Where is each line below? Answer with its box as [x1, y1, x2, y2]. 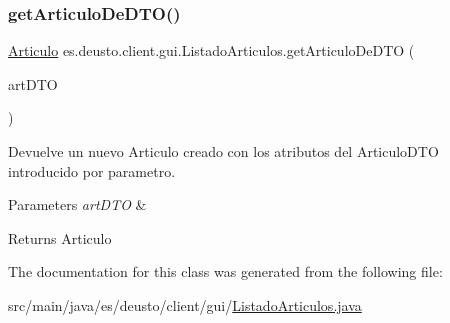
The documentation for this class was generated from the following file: [8, 261, 443, 282]
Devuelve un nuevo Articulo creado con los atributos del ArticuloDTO [8, 141, 439, 161]
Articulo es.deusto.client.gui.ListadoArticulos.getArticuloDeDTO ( [8, 40, 415, 61]
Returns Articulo [8, 227, 112, 248]
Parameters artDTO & [8, 194, 147, 215]
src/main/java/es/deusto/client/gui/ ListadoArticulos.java [8, 294, 362, 315]
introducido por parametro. [8, 160, 176, 181]
